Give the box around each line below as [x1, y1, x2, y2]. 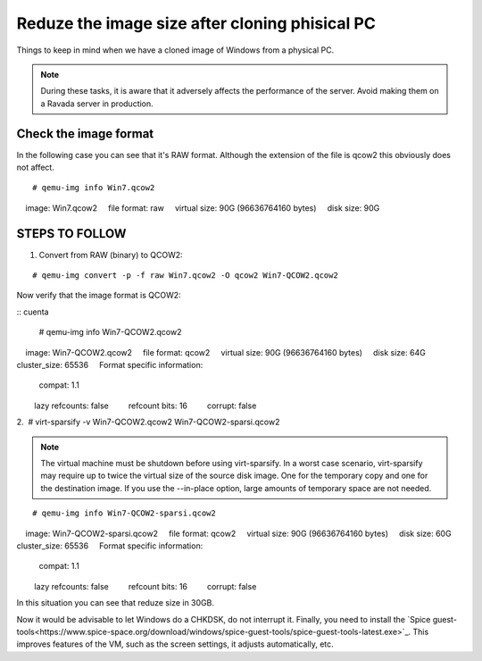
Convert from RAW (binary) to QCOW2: [38, 249, 183, 260]
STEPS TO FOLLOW [16, 226, 127, 241]
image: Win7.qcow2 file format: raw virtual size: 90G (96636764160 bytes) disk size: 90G [25, 202, 380, 213]
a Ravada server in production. [40, 98, 154, 109]
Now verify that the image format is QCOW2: [16, 290, 182, 301]
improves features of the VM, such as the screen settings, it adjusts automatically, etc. [16, 639, 334, 649]
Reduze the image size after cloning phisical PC [16, 13, 377, 33]
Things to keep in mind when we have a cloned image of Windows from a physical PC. [16, 45, 335, 55]
